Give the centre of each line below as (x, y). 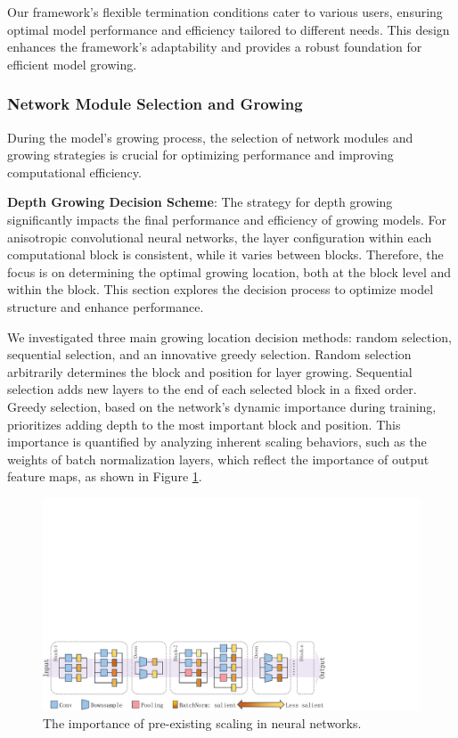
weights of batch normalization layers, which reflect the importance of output (218, 459)
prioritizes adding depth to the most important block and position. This (204, 424)
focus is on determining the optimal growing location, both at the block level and (229, 271)
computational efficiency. (74, 172)
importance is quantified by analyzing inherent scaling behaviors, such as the (217, 442)
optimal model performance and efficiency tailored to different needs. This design (229, 29)
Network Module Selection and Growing (155, 104)
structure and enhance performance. (106, 306)
